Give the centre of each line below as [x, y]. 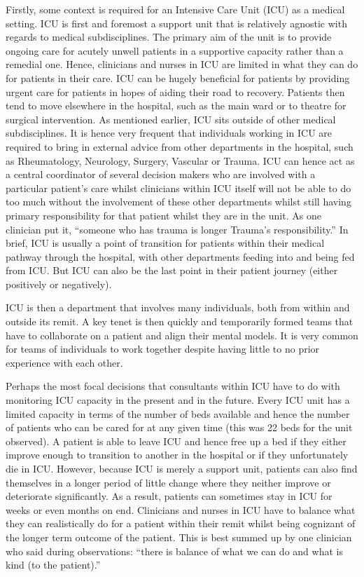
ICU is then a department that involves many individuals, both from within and [178, 307]
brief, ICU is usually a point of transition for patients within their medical [165, 243]
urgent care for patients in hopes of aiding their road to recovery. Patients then [175, 91]
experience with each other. [64, 362]
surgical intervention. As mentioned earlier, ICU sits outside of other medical [171, 119]
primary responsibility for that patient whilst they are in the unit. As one [163, 215]
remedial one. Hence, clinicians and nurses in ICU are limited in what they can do [182, 64]
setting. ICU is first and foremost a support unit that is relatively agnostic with [176, 23]
